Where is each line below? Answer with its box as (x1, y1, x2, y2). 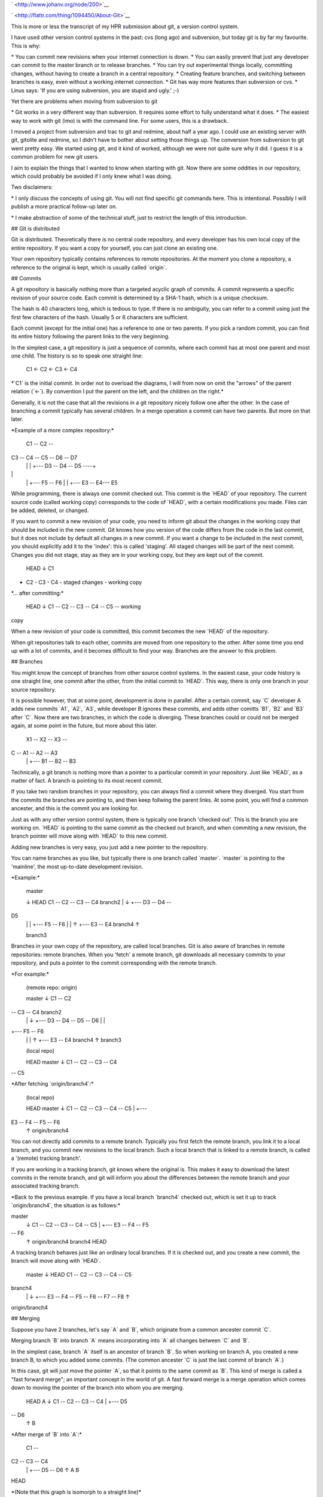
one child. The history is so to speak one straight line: (11, 352, 143, 359)
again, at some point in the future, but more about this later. (11, 722, 158, 729)
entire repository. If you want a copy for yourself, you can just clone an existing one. (11, 244, 218, 251)
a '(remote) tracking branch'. (11, 1154, 82, 1162)
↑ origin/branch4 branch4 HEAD (26, 1238, 107, 1245)
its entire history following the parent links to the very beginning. (11, 333, 170, 340)
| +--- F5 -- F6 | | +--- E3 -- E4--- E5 (26, 479, 118, 486)
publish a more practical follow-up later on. (11, 203, 117, 210)
